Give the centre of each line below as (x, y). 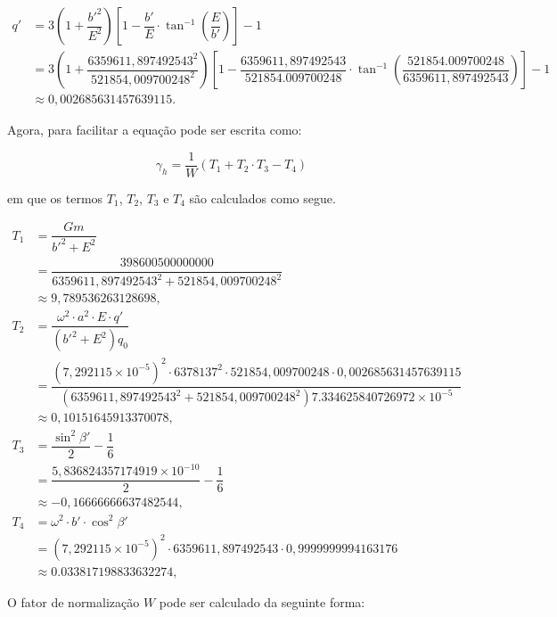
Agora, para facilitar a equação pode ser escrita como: (155, 130)
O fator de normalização (74, 601)
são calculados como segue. (262, 197)
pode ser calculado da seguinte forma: (262, 601)
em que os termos (55, 197)
